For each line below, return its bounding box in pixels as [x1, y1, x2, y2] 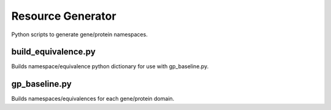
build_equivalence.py [11, 47, 96, 57]
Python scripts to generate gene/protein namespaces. [11, 31, 148, 38]
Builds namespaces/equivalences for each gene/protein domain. [11, 95, 175, 103]
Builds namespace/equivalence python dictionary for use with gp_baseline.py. [11, 63, 209, 70]
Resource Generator [11, 9, 116, 23]
